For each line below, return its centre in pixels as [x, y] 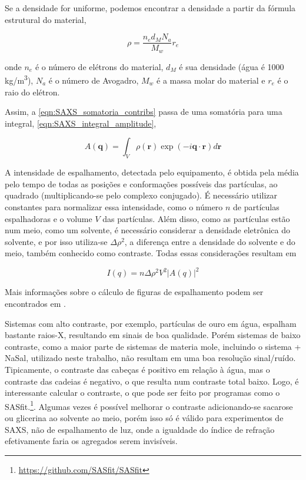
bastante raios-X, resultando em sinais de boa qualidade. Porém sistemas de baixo [153, 335]
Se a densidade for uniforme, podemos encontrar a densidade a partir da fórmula [150, 8]
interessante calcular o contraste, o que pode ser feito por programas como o [142, 393]
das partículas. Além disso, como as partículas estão [196, 218]
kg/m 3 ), [19, 79]
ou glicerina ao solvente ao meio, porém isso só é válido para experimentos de [144, 417]
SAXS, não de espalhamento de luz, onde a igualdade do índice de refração [140, 429]
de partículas [256, 206]
